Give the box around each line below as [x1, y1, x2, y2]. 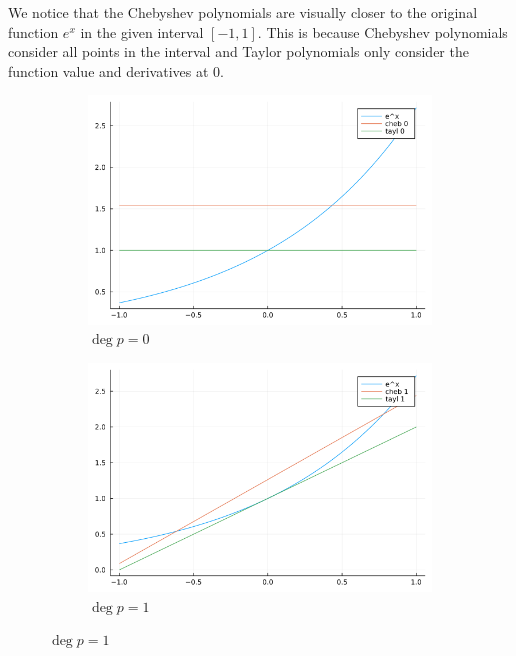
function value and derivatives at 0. [8, 60, 224, 81]
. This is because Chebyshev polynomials [257, 21, 508, 42]
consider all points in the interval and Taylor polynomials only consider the [8, 41, 469, 62]
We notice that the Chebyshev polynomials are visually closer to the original [8, 2, 478, 22]
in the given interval [80, 21, 204, 42]
